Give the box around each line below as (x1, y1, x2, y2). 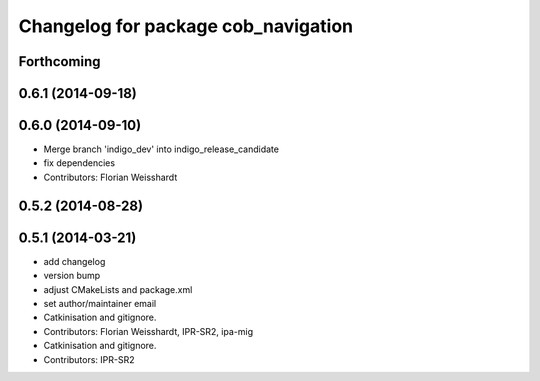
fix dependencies (43, 157, 115, 169)
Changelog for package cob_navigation (18, 15, 354, 37)
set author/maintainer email (43, 297, 157, 309)
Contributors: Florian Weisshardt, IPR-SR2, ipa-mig (43, 325, 254, 337)
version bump (43, 270, 101, 282)
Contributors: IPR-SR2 (43, 353, 135, 365)
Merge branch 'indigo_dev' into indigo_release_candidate (43, 143, 280, 155)
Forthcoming (18, 53, 101, 70)
